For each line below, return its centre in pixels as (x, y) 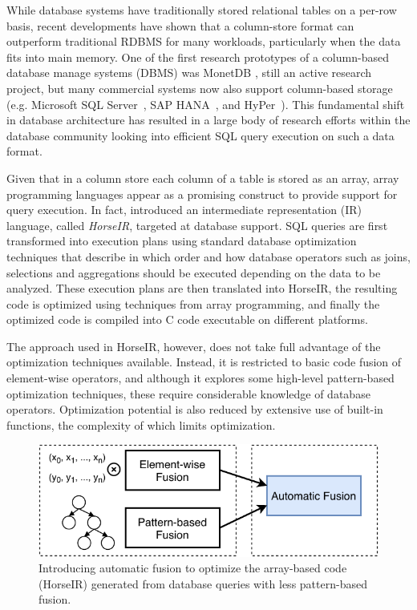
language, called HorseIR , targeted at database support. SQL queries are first (197, 225)
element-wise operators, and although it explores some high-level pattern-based (200, 378)
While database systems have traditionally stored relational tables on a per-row (202, 10)
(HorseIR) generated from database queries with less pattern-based (203, 583)
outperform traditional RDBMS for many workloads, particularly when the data (204, 41)
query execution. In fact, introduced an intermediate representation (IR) (184, 210)
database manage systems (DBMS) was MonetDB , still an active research (189, 73)
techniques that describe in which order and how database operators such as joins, (208, 256)
